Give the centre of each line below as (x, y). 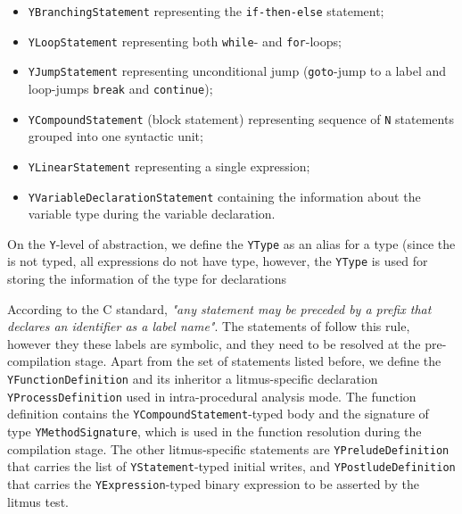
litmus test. (38, 501)
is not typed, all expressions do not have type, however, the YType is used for (218, 261)
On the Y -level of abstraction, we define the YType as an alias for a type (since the (231, 243)
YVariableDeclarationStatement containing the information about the (224, 196)
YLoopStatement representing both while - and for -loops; (185, 41)
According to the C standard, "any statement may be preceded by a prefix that (219, 308)
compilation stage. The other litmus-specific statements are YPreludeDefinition (228, 448)
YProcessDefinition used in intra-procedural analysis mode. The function (212, 396)
